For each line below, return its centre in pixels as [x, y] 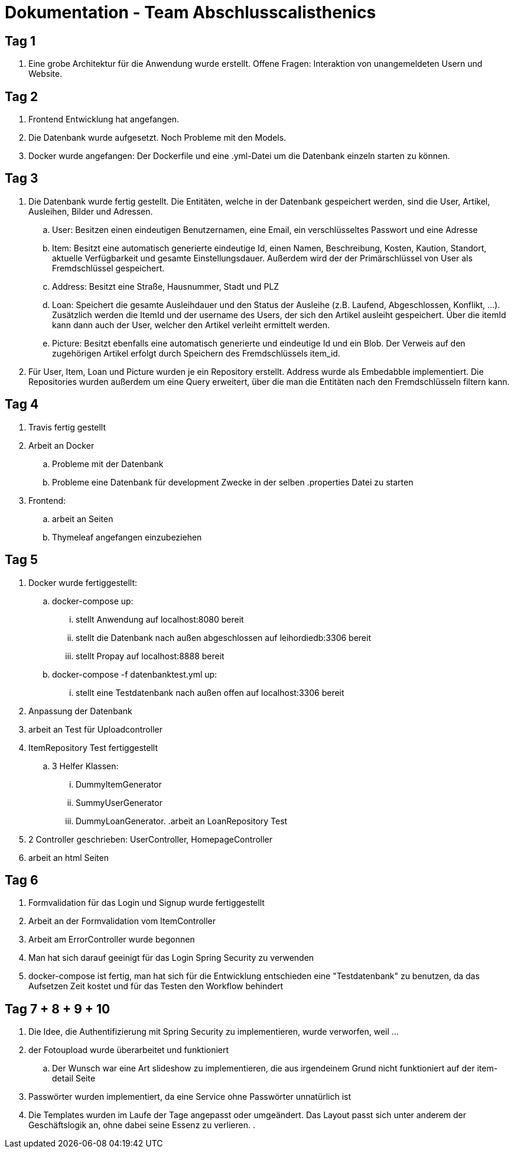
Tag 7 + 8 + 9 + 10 [58, 1009]
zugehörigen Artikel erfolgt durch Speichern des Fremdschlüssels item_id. [196, 353]
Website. [45, 74]
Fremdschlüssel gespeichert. [108, 268]
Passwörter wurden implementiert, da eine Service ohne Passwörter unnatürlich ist [190, 1097]
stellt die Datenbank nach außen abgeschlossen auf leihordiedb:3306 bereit [224, 637]
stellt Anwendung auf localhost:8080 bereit [160, 619]
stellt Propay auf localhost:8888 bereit [150, 656]
